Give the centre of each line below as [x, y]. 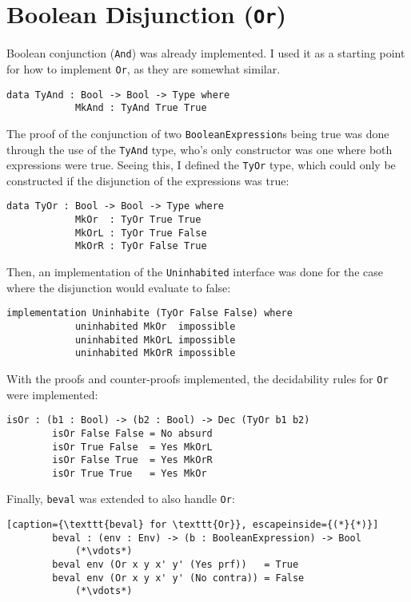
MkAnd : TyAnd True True [141, 108]
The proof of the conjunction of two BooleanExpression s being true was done [198, 133]
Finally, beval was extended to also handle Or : [121, 499]
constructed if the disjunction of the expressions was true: [148, 180]
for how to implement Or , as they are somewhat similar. [144, 68]
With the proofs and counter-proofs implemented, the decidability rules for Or [198, 378]
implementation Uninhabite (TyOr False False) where [150, 313]
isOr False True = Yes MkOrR [132, 460]
